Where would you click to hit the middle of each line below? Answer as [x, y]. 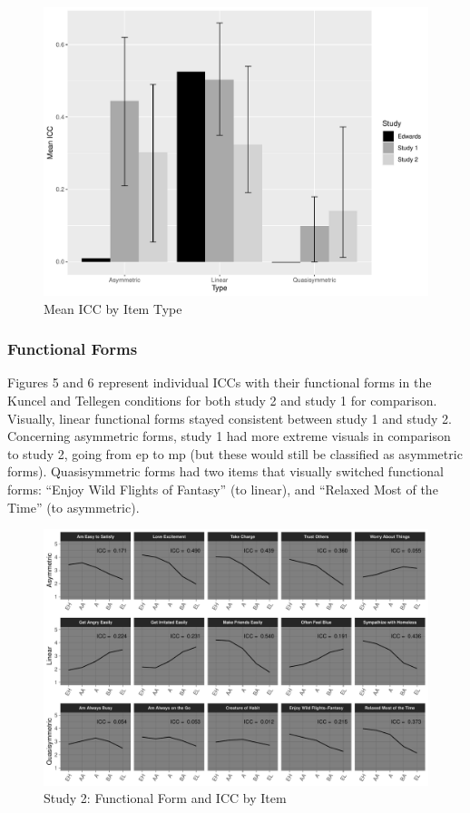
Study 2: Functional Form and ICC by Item [165, 798]
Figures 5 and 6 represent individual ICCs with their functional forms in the [220, 382]
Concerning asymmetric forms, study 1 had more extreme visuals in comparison [229, 436]
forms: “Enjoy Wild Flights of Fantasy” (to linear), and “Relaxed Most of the [223, 489]
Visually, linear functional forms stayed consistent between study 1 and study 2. [230, 418]
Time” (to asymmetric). [73, 507]
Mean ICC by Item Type [113, 308]
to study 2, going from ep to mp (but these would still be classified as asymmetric [235, 453]
